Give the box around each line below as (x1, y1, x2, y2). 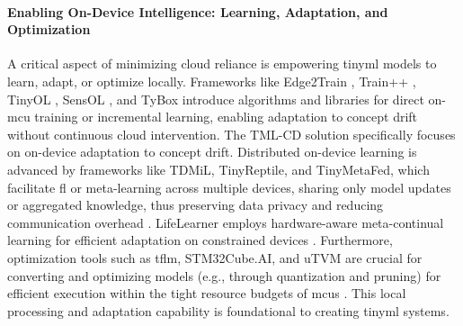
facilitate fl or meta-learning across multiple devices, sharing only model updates (7, 177, 451, 196)
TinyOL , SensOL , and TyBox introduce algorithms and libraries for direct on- (7, 89, 446, 108)
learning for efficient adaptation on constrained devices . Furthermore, (7, 231, 393, 249)
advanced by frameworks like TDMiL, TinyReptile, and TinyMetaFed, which (7, 159, 430, 178)
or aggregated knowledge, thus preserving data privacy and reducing (7, 195, 384, 214)
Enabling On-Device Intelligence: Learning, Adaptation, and (7, 2, 388, 21)
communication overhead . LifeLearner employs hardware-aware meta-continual (7, 213, 444, 231)
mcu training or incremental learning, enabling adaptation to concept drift (7, 107, 418, 126)
